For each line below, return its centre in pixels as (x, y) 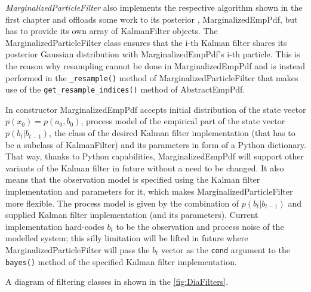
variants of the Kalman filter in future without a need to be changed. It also (145, 167)
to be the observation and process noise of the (200, 226)
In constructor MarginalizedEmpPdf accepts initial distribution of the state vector (156, 109)
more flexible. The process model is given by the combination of (122, 203)
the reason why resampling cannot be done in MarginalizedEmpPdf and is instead (155, 65)
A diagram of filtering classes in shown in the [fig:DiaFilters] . (117, 282)
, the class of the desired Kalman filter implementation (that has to (172, 133)
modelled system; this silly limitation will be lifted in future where (127, 238)
